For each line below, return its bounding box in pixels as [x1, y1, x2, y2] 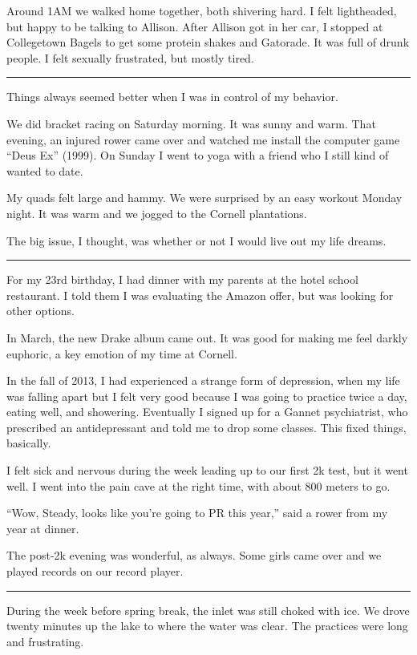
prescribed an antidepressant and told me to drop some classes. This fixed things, [6, 418, 407, 435]
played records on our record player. [6, 563, 184, 580]
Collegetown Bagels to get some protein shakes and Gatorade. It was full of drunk [6, 34, 410, 51]
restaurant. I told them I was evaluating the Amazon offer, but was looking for [6, 286, 394, 303]
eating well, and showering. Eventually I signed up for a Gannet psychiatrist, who [6, 403, 408, 420]
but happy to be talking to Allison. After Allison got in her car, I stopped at [6, 18, 383, 34]
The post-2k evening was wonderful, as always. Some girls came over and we [6, 547, 382, 564]
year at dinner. [6, 520, 79, 536]
